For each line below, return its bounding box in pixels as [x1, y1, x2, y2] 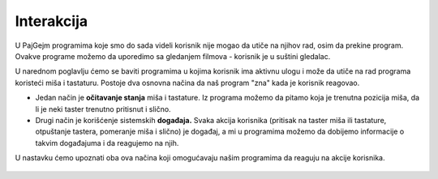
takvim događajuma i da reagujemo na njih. [35, 138, 179, 147]
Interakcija [15, 12, 88, 30]
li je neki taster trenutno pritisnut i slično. [35, 104, 171, 113]
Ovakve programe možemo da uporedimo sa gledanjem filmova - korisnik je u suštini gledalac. [15, 51, 331, 61]
